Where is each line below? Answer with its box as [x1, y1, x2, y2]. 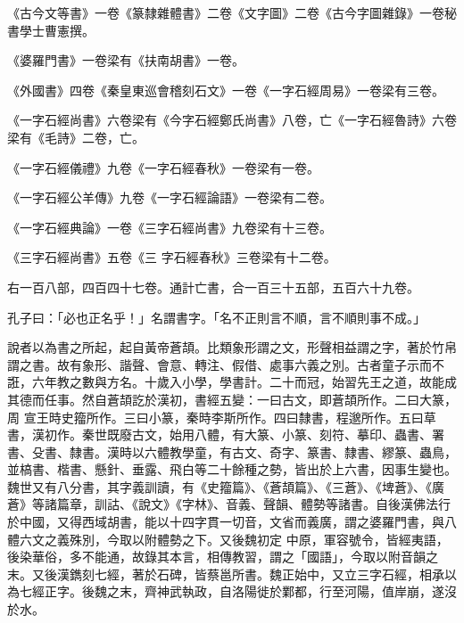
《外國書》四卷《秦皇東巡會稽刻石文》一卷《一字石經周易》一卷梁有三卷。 [7, 80, 444, 99]
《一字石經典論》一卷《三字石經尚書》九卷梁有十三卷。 [7, 217, 332, 236]
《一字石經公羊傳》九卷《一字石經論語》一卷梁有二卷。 [7, 188, 332, 207]
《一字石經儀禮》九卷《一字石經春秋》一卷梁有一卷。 [7, 158, 319, 176]
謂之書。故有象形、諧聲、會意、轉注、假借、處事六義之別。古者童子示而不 [7, 355, 444, 373]
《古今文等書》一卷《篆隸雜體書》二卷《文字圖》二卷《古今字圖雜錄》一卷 [7, 4, 444, 21]
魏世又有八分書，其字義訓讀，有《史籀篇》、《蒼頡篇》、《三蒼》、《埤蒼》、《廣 [7, 477, 444, 496]
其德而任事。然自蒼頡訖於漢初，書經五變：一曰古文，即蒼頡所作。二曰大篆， [7, 389, 457, 408]
